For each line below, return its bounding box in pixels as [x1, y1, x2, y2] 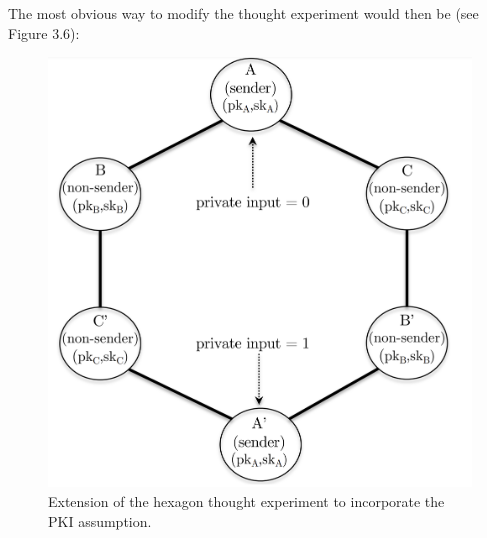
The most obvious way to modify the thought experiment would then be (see [8, 3, 479, 23]
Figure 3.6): [8, 22, 80, 43]
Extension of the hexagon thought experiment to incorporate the [48, 491, 445, 512]
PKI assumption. [48, 510, 152, 531]
